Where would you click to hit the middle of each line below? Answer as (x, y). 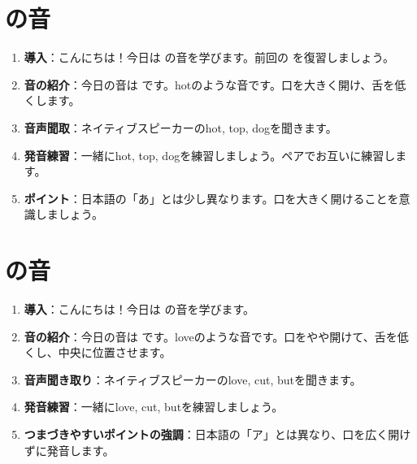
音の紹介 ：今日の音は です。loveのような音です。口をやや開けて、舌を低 (216, 336)
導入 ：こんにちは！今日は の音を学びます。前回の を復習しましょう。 (209, 57)
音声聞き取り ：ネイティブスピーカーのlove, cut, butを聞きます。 (193, 379)
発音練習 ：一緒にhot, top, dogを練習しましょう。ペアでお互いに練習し (210, 155)
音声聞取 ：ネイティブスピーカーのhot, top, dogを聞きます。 (180, 127)
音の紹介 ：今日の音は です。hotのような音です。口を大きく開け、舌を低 (215, 84)
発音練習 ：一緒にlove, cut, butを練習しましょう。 (154, 407)
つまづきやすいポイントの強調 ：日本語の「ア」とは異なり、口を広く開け (217, 434)
